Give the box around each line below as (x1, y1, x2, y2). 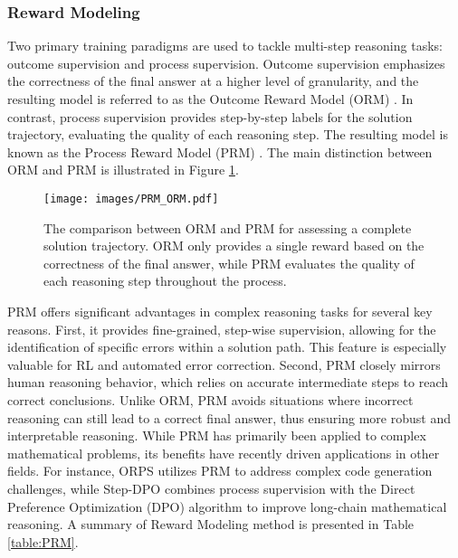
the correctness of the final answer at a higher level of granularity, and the (7, 71, 419, 90)
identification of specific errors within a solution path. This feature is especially (7, 337, 447, 356)
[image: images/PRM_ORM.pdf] (43, 192, 219, 205)
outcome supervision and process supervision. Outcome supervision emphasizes (7, 53, 445, 72)
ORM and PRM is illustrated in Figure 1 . (7, 160, 239, 179)
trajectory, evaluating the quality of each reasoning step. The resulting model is (7, 125, 448, 144)
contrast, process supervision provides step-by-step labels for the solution (7, 107, 413, 126)
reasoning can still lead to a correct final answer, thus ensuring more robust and (7, 408, 451, 427)
